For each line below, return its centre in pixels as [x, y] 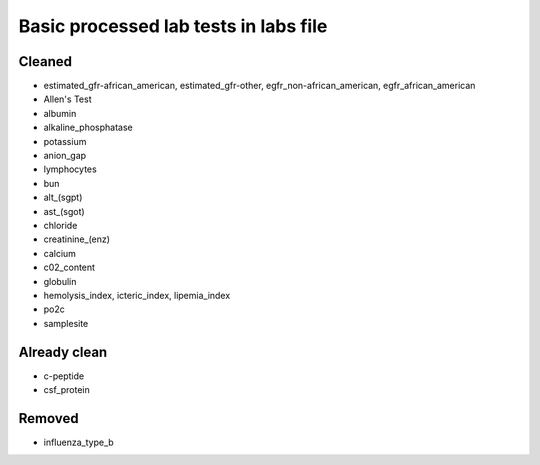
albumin [60, 113]
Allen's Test [67, 99]
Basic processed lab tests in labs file [173, 26]
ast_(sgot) [64, 211]
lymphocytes [70, 169]
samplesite [66, 323]
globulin [60, 281]
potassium [65, 141]
